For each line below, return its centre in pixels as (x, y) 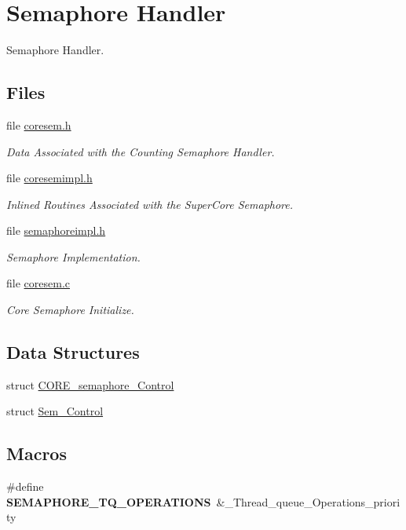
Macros (37, 453)
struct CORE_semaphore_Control (90, 384)
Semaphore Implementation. (73, 256)
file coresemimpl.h (49, 178)
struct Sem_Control (55, 411)
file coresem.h (39, 124)
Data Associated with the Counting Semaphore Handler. (141, 151)
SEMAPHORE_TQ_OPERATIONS (109, 501)
